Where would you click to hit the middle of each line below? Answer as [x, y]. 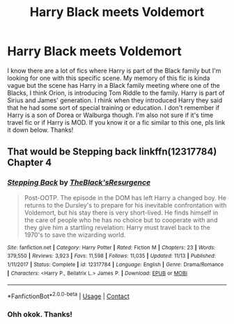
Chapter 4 [30, 163]
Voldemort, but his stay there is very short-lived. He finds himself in [121, 213]
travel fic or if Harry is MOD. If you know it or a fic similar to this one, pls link [116, 122]
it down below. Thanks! [40, 130]
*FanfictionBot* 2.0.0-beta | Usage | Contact [69, 295]
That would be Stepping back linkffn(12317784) [112, 152]
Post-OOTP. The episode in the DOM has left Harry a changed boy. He [125, 198]
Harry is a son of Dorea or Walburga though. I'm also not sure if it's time [110, 115]
